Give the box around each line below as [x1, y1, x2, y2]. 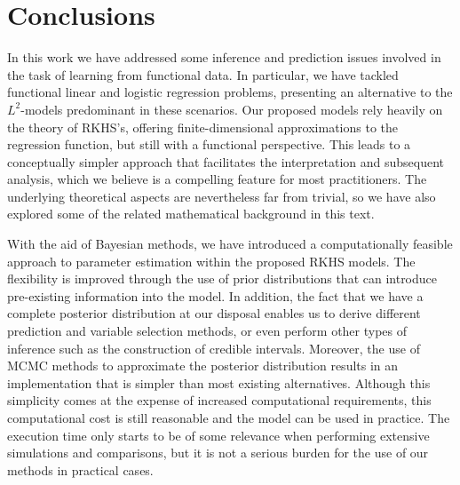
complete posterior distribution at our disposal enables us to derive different [7, 304, 421, 322]
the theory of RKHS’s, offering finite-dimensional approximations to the [7, 117, 399, 136]
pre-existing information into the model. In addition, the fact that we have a [7, 286, 424, 305]
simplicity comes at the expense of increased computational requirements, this [7, 391, 432, 409]
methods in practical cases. [7, 460, 154, 479]
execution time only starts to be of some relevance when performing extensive [7, 425, 430, 444]
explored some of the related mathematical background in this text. [7, 204, 375, 223]
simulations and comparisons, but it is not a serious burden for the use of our [7, 443, 429, 462]
